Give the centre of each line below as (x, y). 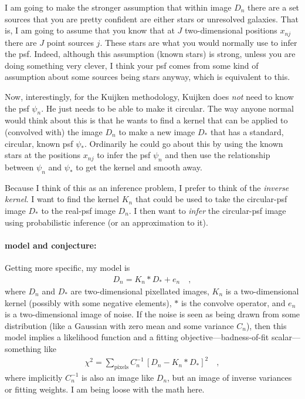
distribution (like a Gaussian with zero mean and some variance (119, 325)
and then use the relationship (218, 155)
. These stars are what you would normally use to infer (199, 42)
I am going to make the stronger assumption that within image (118, 7)
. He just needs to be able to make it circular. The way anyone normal (167, 108)
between (19, 167)
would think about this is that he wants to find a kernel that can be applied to (146, 120)
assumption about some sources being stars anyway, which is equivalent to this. (148, 77)
